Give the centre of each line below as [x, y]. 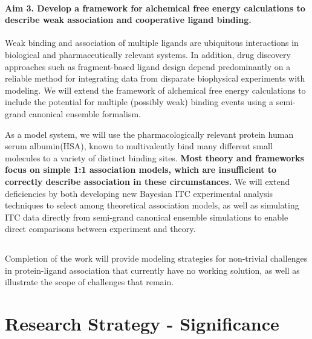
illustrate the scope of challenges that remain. [89, 282]
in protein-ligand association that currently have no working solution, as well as [152, 270]
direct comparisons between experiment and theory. [100, 229]
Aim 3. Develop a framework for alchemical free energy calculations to [155, 8]
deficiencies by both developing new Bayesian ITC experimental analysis [139, 193]
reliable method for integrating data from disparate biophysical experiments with [155, 78]
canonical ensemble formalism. [85, 113]
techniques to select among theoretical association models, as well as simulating [152, 205]
